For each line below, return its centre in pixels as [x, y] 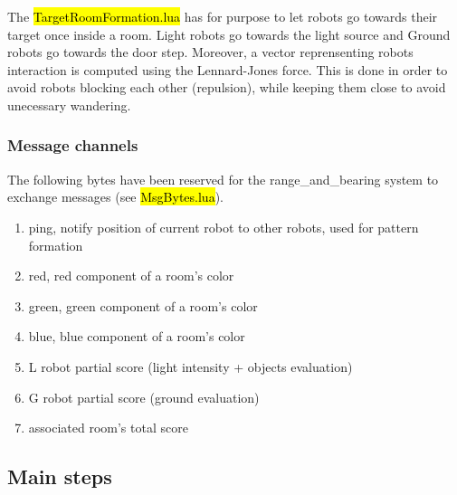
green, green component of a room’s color [143, 305]
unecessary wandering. [69, 105]
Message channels [73, 145]
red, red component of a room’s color [131, 276]
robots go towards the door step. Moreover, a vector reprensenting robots [210, 52]
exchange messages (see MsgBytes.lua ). [115, 197]
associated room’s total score [108, 428]
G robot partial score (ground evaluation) [144, 397]
